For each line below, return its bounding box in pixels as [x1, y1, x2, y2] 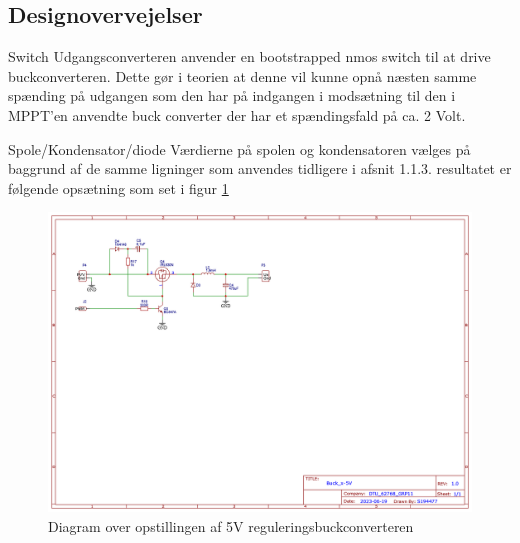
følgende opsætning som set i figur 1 [8, 177, 229, 198]
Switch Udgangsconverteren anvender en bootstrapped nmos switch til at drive [8, 46, 491, 67]
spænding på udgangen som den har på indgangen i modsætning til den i [8, 85, 456, 106]
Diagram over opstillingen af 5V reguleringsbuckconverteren [48, 515, 414, 536]
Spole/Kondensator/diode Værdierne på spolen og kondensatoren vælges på [8, 138, 471, 159]
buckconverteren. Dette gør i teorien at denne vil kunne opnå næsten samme [8, 65, 477, 86]
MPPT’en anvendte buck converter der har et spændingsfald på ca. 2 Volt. [8, 104, 466, 125]
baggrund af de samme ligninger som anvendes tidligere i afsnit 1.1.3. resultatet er [8, 158, 512, 179]
